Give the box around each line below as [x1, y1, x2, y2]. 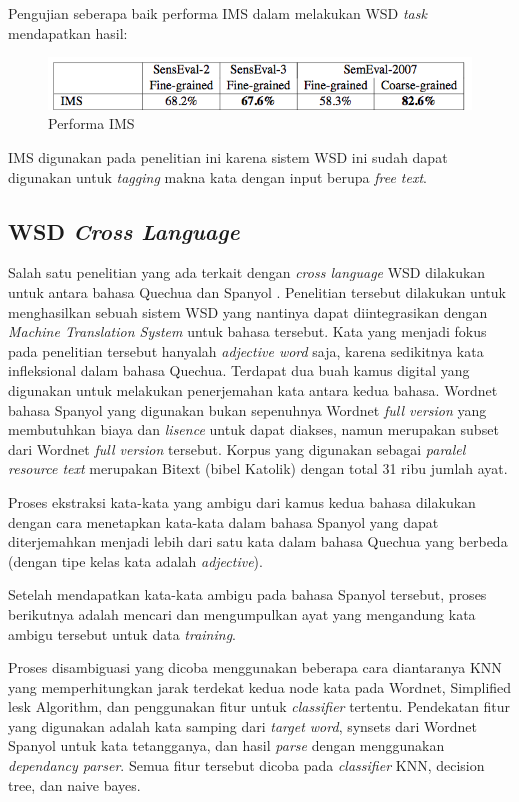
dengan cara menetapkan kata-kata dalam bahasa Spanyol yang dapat [8, 511, 439, 532]
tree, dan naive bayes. [8, 774, 141, 795]
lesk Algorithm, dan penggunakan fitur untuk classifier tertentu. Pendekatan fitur [8, 696, 511, 717]
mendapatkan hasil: [8, 22, 128, 43]
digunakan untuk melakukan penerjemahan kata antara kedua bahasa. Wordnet [8, 379, 498, 400]
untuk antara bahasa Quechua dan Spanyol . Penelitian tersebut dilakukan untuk [8, 282, 506, 303]
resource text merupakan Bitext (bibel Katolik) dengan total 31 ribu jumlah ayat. [8, 458, 508, 479]
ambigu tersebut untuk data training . [8, 623, 236, 644]
